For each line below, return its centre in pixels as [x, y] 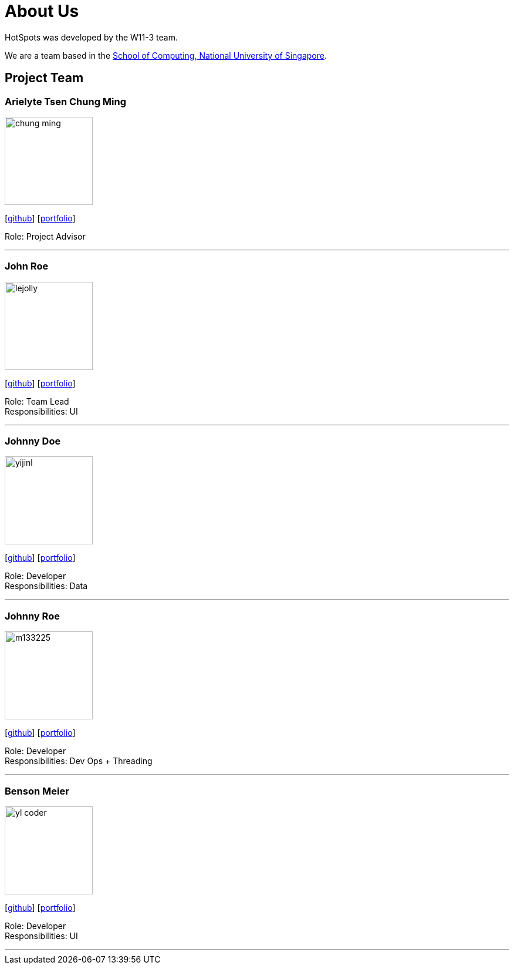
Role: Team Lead [37, 401]
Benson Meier [37, 791]
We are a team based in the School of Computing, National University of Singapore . [166, 55]
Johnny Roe [32, 616]
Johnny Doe [33, 441]
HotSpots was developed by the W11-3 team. [92, 37]
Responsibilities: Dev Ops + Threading [79, 761]
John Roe [27, 266]
